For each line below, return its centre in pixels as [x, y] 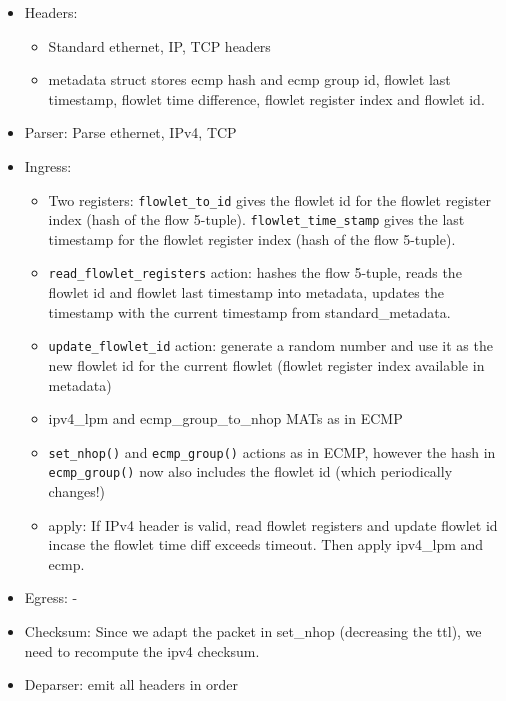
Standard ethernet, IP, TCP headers [159, 45]
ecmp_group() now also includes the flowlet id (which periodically [250, 471]
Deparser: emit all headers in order [131, 684]
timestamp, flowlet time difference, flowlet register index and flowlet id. [266, 98]
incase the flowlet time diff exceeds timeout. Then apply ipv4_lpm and [266, 544]
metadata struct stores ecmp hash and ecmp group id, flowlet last [249, 79]
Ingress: [48, 165]
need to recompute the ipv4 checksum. [142, 650]
